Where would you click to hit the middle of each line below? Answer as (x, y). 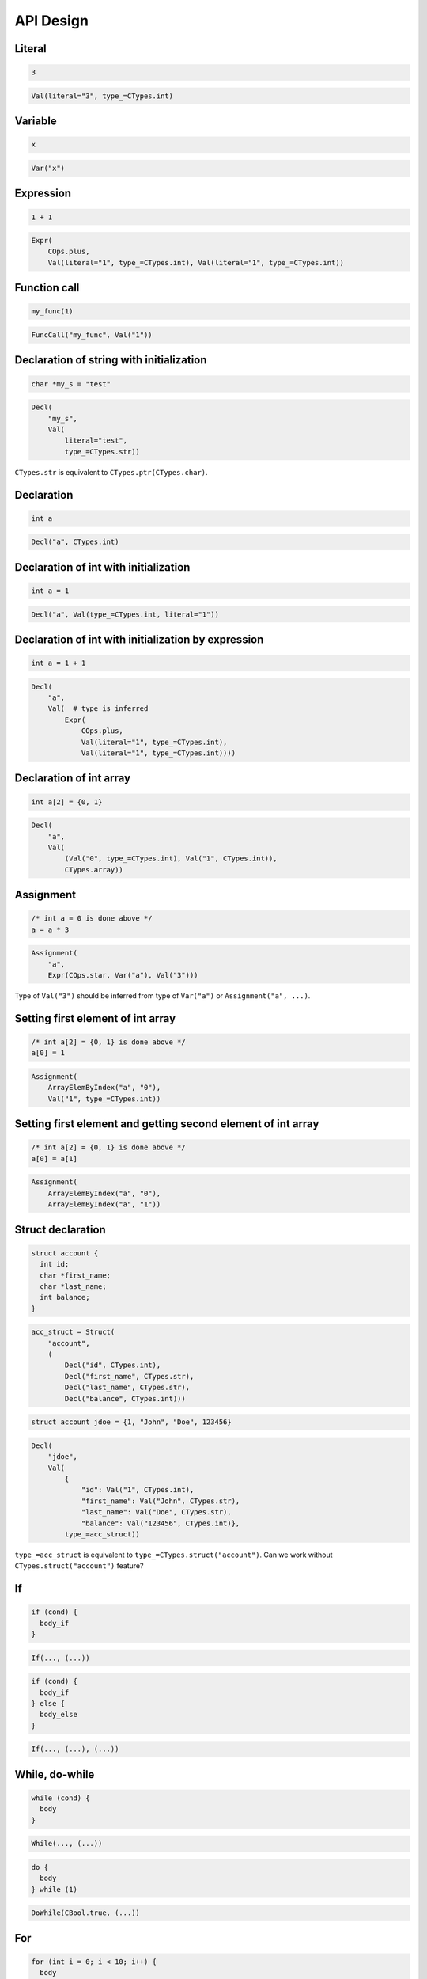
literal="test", (96, 441)
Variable (36, 122)
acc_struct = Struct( (73, 1332)
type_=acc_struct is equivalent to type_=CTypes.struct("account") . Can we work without (174, 1555)
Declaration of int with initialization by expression (139, 639)
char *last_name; (73, 1286)
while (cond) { (60, 1798)
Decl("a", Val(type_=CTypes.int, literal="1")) (125, 614)
